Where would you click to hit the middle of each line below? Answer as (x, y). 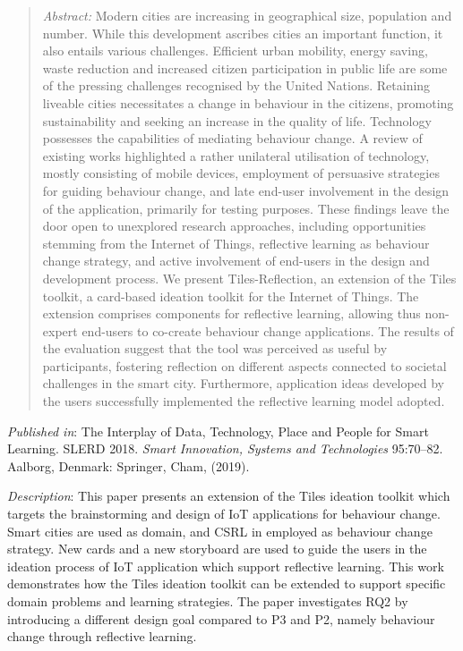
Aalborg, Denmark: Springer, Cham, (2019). (129, 465)
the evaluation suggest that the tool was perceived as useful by (215, 348)
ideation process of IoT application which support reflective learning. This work (226, 566)
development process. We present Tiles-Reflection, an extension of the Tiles (249, 278)
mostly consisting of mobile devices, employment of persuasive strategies (241, 173)
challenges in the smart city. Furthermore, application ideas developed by (244, 383)
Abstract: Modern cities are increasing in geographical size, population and (247, 15)
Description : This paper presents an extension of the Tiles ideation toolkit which (229, 496)
